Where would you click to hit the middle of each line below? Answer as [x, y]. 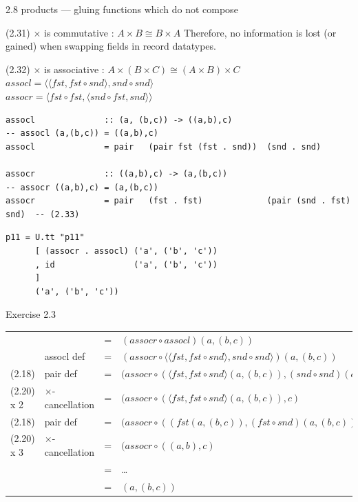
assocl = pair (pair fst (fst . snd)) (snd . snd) [164, 147]
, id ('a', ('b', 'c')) [126, 264]
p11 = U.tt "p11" [45, 238]
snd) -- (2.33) [43, 214]
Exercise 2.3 [31, 314]
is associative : [74, 69]
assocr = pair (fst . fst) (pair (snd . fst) [178, 201]
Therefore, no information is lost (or [260, 32]
